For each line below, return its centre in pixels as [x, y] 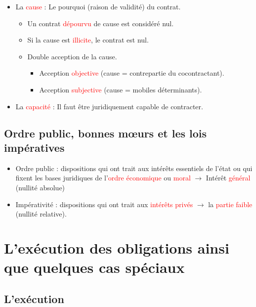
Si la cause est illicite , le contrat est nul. [88, 40]
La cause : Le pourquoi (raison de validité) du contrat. [98, 6]
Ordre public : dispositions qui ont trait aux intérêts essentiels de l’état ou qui [134, 168]
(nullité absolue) [40, 187]
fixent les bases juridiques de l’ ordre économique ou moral [103, 178]
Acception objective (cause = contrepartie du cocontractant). [132, 73]
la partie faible [230, 204]
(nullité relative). [41, 214]
